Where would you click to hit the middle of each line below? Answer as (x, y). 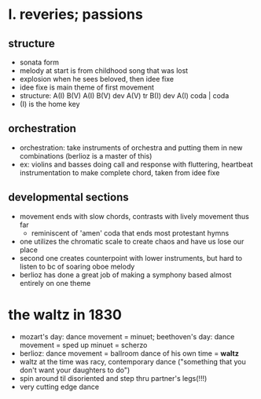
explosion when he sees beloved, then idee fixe (97, 79)
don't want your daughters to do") (75, 370)
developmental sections (69, 198)
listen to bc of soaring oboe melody (77, 266)
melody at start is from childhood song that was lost (104, 71)
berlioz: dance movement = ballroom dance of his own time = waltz (129, 353)
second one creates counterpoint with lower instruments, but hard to (130, 258)
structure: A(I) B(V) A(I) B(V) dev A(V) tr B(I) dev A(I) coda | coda (124, 95)
